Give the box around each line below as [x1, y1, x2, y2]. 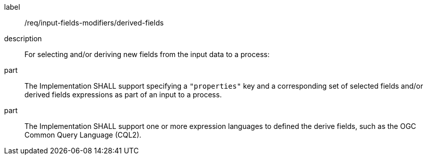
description [4, 34, 42, 43]
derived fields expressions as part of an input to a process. [24, 90, 222, 99]
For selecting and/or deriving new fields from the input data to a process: [24, 50, 270, 59]
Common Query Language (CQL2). [24, 130, 142, 139]
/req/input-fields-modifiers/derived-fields [24, 18, 164, 27]
